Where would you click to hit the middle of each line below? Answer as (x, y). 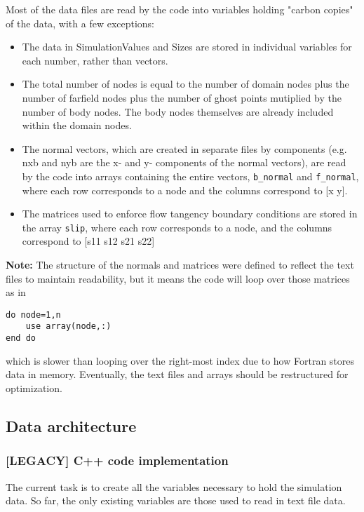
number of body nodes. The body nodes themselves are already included (178, 111)
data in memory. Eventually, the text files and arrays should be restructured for (177, 374)
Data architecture (71, 425)
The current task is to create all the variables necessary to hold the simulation (174, 486)
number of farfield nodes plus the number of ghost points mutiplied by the (182, 97)
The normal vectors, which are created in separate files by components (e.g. (184, 148)
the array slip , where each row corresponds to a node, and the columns (177, 227)
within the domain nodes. (77, 125)
